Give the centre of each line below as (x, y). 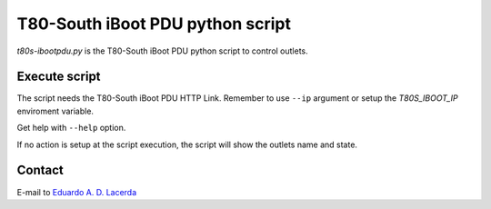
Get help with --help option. (71, 128)
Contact (40, 170)
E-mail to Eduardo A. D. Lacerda (77, 192)
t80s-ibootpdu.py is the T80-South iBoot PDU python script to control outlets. (162, 51)
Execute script (59, 77)
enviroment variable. (55, 111)
